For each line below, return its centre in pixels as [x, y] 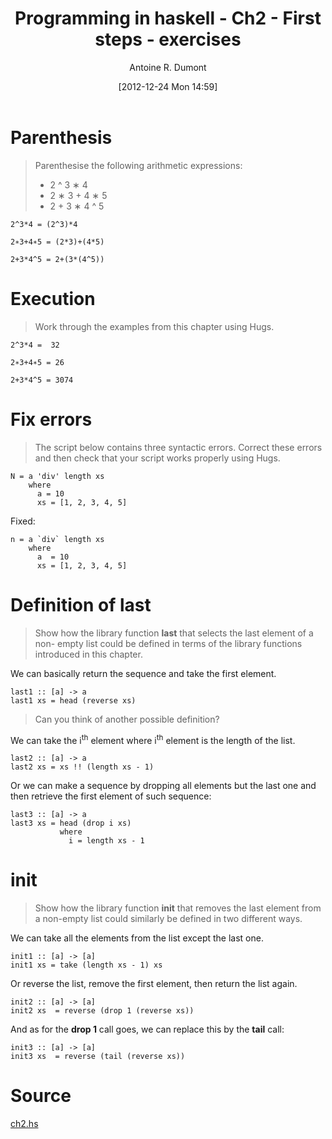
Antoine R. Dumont [168, 67]
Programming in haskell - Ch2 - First [168, 18]
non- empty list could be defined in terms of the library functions [168, 643]
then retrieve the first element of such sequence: [111, 796]
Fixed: [23, 521]
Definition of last [81, 604]
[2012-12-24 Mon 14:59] [168, 86]
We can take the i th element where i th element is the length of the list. [153, 739]
